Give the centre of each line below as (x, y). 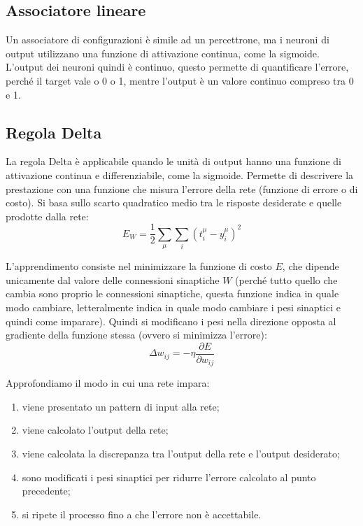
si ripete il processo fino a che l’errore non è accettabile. (142, 514)
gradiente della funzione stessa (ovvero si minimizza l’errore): (136, 335)
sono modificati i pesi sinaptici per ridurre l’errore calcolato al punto (169, 477)
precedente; (46, 491)
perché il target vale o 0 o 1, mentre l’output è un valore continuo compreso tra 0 (180, 80)
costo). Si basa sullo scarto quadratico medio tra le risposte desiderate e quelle (174, 202)
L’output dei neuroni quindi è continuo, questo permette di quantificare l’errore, (177, 67)
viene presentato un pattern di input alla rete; (121, 406)
